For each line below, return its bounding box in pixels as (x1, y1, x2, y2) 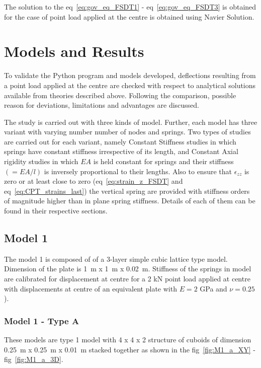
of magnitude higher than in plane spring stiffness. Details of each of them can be (4, 195, 255, 206)
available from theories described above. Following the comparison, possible (4, 90, 236, 100)
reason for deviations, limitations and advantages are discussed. (4, 100, 199, 110)
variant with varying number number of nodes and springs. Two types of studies (4, 126, 251, 137)
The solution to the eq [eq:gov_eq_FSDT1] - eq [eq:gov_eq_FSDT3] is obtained (4, 2, 256, 12)
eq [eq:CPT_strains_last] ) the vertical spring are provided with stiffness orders (4, 185, 250, 196)
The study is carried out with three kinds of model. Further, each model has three (4, 116, 257, 127)
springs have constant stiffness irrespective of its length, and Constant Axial (4, 146, 238, 157)
